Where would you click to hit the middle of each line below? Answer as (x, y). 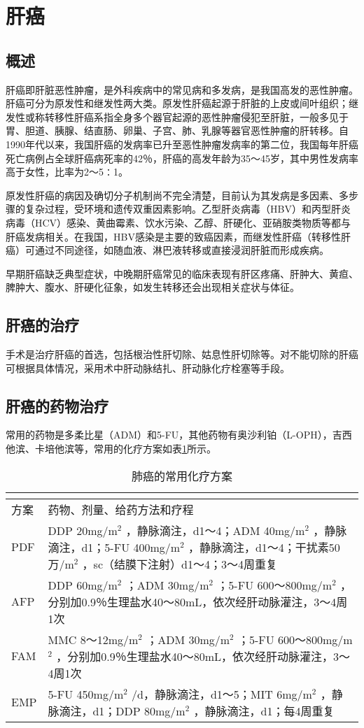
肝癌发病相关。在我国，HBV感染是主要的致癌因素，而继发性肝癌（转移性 (173, 236)
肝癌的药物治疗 (57, 405)
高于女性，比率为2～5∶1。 (67, 172)
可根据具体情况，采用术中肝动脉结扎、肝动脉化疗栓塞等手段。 (148, 367)
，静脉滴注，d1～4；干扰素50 (264, 547)
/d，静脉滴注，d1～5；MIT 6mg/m (222, 694)
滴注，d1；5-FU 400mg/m (114, 547)
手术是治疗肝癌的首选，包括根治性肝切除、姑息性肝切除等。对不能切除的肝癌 (182, 354)
